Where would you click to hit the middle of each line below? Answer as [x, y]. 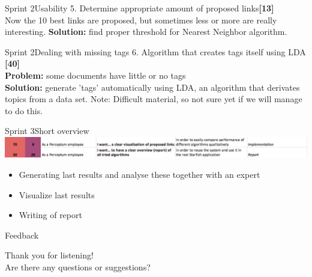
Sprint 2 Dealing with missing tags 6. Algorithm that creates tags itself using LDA [155, 51]
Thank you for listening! [49, 255]
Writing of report [50, 215]
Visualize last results [57, 194]
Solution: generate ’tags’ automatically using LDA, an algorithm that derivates [152, 87]
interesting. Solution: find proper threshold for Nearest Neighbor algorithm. [146, 32]
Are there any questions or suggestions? [78, 266]
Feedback [22, 235]
